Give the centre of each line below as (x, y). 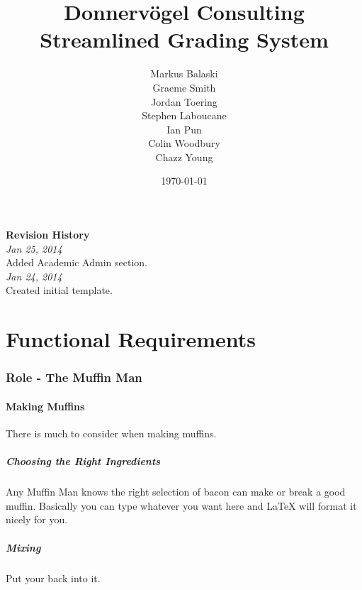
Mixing (23, 547)
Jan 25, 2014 (34, 248)
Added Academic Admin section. (77, 262)
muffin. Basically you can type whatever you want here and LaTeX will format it (181, 505)
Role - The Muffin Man (74, 377)
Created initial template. (59, 290)
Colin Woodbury (184, 143)
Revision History (48, 235)
